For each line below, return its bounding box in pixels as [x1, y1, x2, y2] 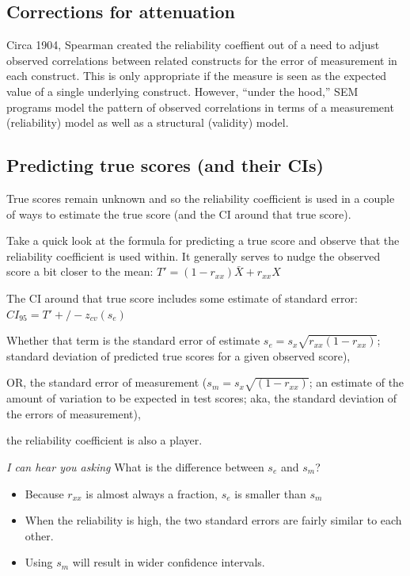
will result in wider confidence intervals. [72, 554, 265, 570]
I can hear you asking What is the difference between [6, 459, 264, 475]
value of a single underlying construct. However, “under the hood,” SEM [6, 82, 359, 99]
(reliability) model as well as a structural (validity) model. [6, 114, 289, 131]
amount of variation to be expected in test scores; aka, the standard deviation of [6, 390, 397, 406]
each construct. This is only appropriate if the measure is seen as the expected [6, 67, 387, 84]
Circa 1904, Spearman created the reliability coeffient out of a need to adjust [6, 36, 380, 53]
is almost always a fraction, [85, 485, 218, 502]
